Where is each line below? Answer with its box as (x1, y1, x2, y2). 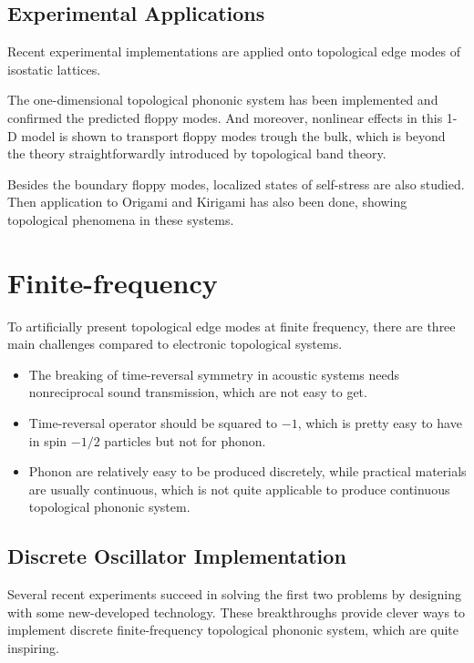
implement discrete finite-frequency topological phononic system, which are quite (7, 620, 459, 639)
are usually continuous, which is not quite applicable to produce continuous (28, 479, 450, 498)
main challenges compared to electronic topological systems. (7, 334, 343, 353)
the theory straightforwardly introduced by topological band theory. (7, 144, 386, 163)
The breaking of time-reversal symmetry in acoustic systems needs (28, 364, 400, 383)
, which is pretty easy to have (297, 413, 462, 433)
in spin (28, 431, 67, 450)
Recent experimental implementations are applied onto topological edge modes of (7, 42, 461, 61)
